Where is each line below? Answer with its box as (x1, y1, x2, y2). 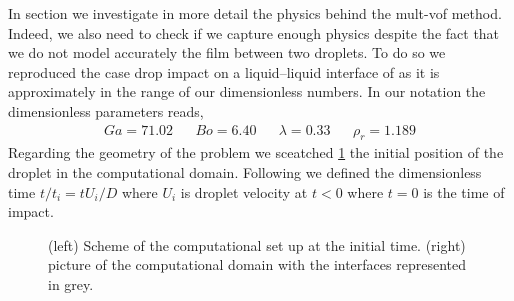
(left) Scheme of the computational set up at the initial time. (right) (48, 234, 466, 255)
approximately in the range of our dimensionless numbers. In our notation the (8, 81, 486, 102)
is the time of (423, 181, 505, 202)
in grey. (48, 273, 94, 294)
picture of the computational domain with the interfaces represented (48, 254, 466, 275)
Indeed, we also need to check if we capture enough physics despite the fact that (8, 22, 500, 43)
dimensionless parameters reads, (8, 100, 204, 121)
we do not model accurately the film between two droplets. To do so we (8, 42, 446, 63)
